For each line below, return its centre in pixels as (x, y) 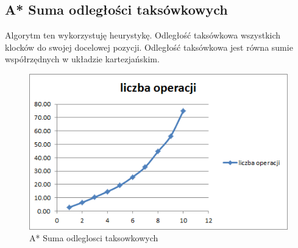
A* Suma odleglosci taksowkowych (94, 238)
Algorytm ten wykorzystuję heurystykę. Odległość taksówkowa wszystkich (143, 35)
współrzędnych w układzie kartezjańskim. (82, 59)
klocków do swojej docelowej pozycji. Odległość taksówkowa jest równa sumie (149, 47)
